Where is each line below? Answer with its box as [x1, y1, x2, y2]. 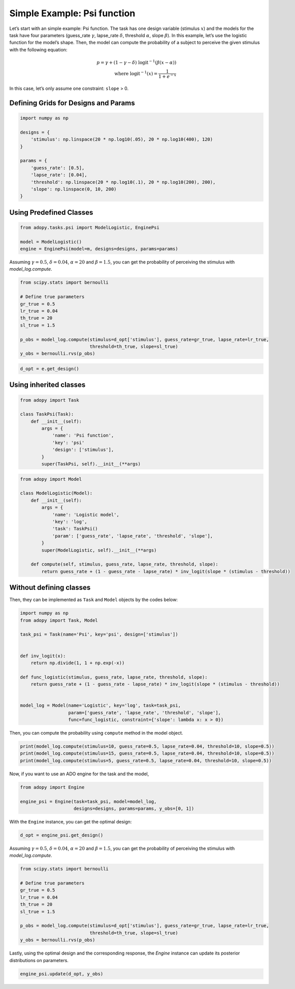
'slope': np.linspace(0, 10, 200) [30, 186, 117, 192]
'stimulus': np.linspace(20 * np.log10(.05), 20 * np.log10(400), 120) [30, 137, 213, 142]
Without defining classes [9, 583, 91, 592]
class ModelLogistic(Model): [20, 490, 93, 496]
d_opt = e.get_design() [20, 366, 80, 372]
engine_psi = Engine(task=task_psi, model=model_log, [20, 799, 157, 804]
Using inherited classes [9, 381, 86, 389]
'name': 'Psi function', [52, 433, 114, 439]
